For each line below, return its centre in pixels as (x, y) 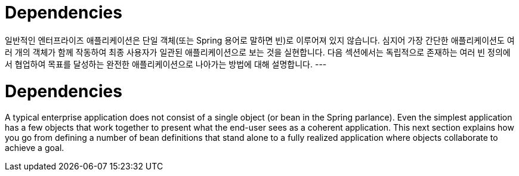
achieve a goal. (35, 148)
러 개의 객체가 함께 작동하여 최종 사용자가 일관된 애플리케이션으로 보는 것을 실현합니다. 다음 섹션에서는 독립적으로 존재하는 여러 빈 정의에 (258, 52)
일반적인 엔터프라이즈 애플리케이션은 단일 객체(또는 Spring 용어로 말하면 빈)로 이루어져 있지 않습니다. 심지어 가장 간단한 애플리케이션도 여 (260, 40)
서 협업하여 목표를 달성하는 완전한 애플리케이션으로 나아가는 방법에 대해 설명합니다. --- (166, 64)
